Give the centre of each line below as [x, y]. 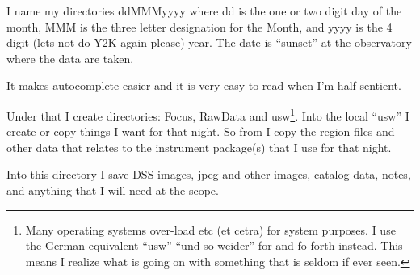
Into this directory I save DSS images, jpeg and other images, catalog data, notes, [209, 174]
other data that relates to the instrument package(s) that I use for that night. [199, 147]
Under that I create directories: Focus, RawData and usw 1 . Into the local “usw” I [208, 114]
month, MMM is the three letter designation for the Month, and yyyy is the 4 [199, 26]
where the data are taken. [70, 58]
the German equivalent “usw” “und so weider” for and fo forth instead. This [214, 245]
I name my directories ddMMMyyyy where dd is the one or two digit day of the [204, 11]
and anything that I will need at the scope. [113, 190]
